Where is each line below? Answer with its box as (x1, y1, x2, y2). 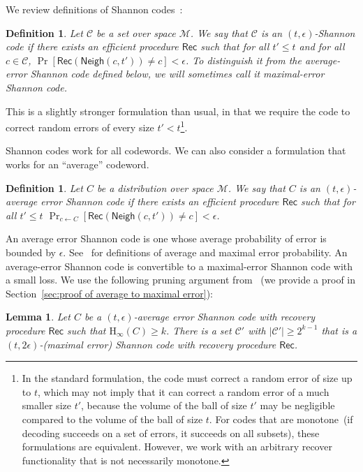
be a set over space (96, 25, 176, 40)
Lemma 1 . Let (6, 309, 71, 324)
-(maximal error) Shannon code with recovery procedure (39, 337, 276, 351)
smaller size (22, 398, 71, 413)
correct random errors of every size (6, 119, 154, 134)
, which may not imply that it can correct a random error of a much (37, 384, 329, 399)
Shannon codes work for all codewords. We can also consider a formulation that (6, 143, 346, 158)
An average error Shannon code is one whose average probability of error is (6, 231, 327, 246)
